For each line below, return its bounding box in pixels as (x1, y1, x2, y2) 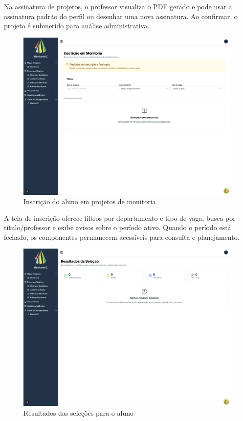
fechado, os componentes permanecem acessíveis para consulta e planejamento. (4, 232, 240, 242)
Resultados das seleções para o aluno (23, 407, 133, 418)
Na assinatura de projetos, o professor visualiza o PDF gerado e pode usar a (4, 1, 232, 11)
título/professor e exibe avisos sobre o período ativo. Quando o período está (4, 222, 231, 232)
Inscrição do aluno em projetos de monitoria (23, 196, 156, 207)
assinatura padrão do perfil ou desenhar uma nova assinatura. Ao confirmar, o (4, 11, 238, 21)
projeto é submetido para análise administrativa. (4, 21, 150, 31)
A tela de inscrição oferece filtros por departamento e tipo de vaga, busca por (4, 212, 236, 223)
